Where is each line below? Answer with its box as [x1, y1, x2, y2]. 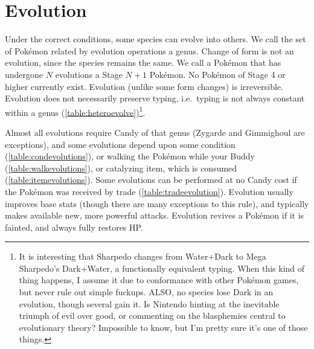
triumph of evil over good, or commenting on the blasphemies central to [19, 309, 286, 322]
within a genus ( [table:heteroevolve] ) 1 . [5, 104, 146, 118]
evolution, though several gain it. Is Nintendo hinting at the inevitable [19, 297, 280, 310]
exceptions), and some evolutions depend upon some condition [5, 138, 235, 150]
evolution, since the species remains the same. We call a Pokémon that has [5, 56, 281, 69]
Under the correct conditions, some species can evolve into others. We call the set [5, 33, 306, 45]
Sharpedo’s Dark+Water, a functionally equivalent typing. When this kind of [19, 261, 305, 274]
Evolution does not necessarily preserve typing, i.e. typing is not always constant [5, 92, 305, 104]
